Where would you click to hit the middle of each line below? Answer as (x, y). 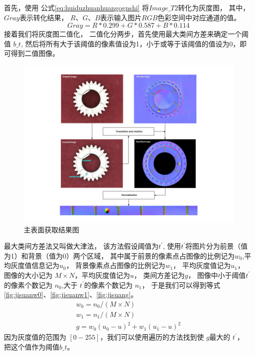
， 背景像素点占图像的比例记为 (116, 265)
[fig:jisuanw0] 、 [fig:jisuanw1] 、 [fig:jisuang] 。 (71, 294)
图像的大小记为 (28, 275)
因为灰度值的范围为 (35, 337)
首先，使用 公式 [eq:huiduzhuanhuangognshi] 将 (77, 7)
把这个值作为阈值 (32, 346)
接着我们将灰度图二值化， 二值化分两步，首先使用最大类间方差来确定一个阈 (126, 34)
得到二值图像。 (35, 53)
